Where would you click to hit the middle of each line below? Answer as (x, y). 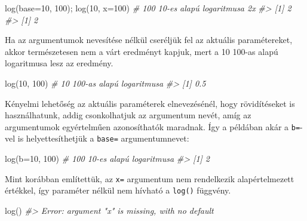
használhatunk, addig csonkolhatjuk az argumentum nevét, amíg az (128, 115)
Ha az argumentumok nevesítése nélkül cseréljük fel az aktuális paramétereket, (149, 40)
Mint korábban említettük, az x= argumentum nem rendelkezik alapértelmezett (150, 178)
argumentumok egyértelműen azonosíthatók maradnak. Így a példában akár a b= (153, 126)
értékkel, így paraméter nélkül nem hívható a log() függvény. (118, 190)
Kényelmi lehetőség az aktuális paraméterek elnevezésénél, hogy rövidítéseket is (150, 103)
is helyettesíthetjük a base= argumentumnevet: (103, 138)
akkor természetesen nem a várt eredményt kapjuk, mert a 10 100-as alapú (142, 51)
